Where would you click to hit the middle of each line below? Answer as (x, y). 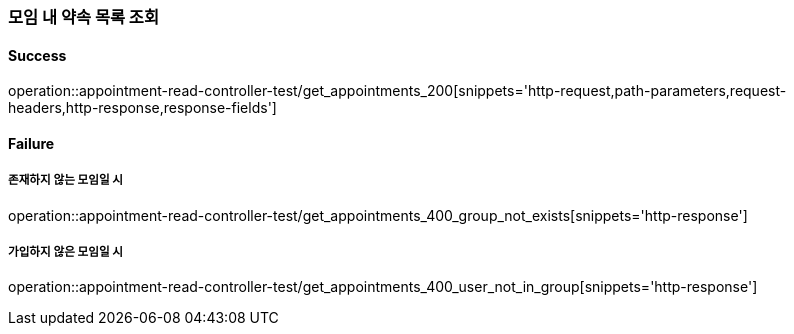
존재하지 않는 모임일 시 (66, 180)
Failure (31, 143)
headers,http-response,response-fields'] (142, 108)
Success (37, 55)
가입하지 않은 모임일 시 (66, 252)
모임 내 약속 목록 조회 (83, 17)
